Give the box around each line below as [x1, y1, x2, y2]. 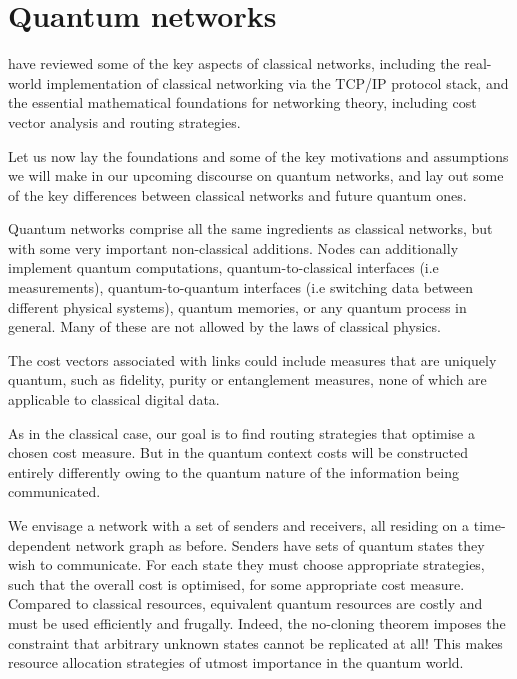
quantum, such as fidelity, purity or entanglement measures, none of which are [8, 369, 487, 390]
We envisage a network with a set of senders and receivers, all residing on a [8, 515, 470, 535]
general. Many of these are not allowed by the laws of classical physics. [8, 316, 441, 337]
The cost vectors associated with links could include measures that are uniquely [8, 349, 497, 370]
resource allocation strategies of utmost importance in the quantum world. [8, 652, 464, 673]
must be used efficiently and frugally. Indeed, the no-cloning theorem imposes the [8, 612, 506, 633]
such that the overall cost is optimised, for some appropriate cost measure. [8, 573, 465, 594]
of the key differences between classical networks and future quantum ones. [8, 184, 467, 205]
